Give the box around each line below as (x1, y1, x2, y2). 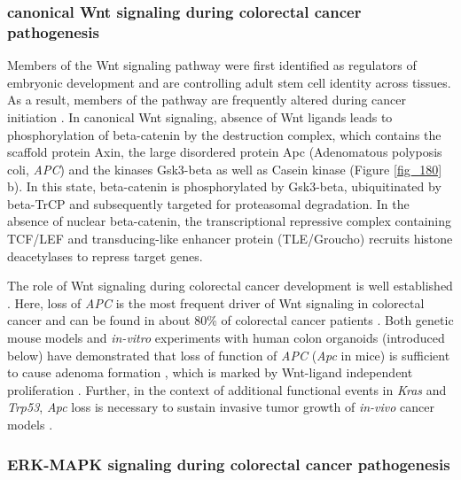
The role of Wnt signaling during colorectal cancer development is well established (7, 276, 453, 295)
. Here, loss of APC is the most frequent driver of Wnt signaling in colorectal (7, 293, 425, 312)
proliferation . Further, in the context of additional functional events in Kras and (7, 380, 447, 399)
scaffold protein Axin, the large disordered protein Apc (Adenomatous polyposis (7, 143, 442, 161)
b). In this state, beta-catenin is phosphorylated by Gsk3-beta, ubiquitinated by (7, 177, 441, 196)
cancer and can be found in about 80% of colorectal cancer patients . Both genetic (7, 311, 454, 329)
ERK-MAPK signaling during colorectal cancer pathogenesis (7, 453, 450, 475)
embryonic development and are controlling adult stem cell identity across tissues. (7, 73, 451, 91)
